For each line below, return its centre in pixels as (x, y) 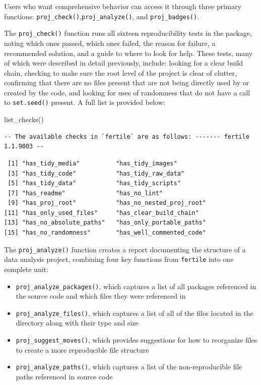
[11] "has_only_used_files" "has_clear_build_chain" (102, 213)
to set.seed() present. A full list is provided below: (85, 102)
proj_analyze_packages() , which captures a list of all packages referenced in (136, 286)
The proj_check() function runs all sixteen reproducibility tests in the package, (128, 33)
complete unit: (26, 269)
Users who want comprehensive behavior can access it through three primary (123, 6)
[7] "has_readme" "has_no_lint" (85, 193)
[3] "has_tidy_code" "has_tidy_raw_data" (96, 173)
